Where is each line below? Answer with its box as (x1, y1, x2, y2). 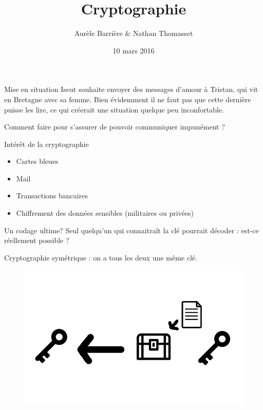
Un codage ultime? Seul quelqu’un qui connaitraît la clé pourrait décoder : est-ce (4, 225, 259, 235)
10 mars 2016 (112, 45, 155, 55)
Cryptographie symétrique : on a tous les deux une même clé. (4, 252, 197, 263)
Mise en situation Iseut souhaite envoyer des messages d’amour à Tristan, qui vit (4, 84, 258, 95)
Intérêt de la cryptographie (4, 138, 89, 149)
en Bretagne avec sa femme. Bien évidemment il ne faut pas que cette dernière (4, 94, 251, 104)
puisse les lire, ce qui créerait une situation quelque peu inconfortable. (4, 104, 224, 115)
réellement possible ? (4, 235, 69, 246)
